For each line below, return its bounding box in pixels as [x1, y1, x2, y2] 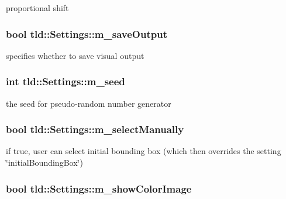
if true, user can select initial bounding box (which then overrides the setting [6, 145, 281, 157]
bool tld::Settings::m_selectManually [6, 122, 184, 137]
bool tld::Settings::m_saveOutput [6, 26, 167, 41]
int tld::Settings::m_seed [6, 74, 125, 89]
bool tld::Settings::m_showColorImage [6, 181, 192, 195]
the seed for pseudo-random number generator [6, 97, 171, 109]
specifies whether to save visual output [6, 49, 144, 61]
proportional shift [6, 2, 69, 13]
